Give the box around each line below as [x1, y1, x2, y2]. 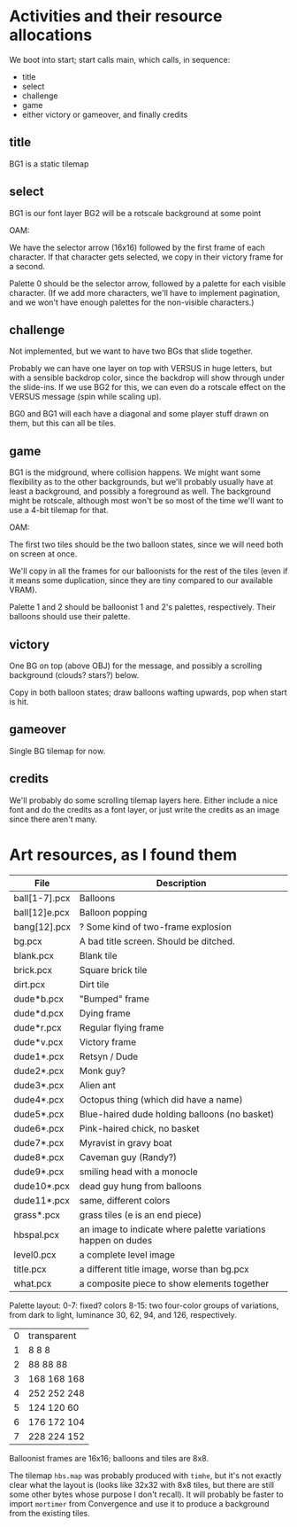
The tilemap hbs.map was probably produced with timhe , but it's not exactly [9, 1469, 282, 1481]
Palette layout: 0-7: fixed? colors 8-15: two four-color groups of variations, [9, 1300, 279, 1311]
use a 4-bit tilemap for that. [9, 505, 109, 516]
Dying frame [79, 1007, 131, 1019]
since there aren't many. [9, 814, 97, 824]
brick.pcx [13, 963, 53, 976]
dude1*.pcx [13, 1050, 65, 1063]
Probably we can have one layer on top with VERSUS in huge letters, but [9, 363, 272, 374]
